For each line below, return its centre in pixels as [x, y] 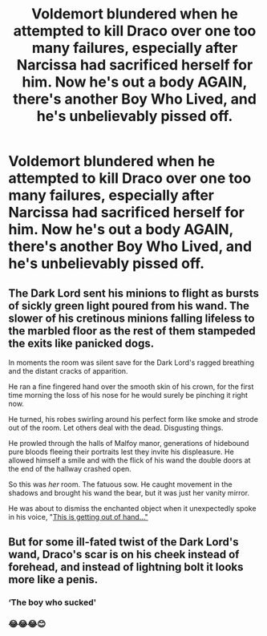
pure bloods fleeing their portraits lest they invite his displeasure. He [121, 452]
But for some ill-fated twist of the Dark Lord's [123, 542]
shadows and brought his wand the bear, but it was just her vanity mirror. [129, 493]
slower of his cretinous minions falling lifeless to [131, 318]
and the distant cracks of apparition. [68, 371]
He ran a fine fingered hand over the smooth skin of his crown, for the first [131, 387]
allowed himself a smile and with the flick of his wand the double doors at [129, 460]
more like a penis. [53, 579]
